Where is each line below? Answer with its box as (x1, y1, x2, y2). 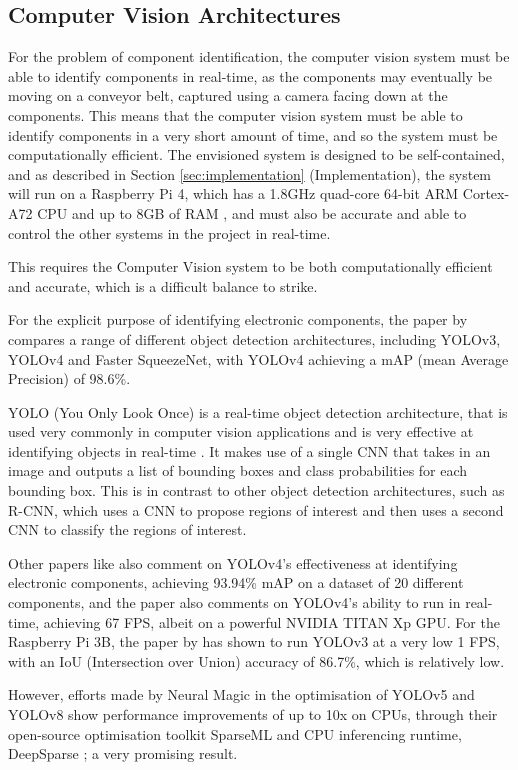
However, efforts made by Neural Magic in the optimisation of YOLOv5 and (8, 684, 475, 705)
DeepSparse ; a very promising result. (8, 743, 238, 764)
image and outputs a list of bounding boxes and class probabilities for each (8, 460, 468, 481)
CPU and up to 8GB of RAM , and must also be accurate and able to (37, 202, 467, 223)
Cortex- (462, 183, 510, 204)
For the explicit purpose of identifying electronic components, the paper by (8, 309, 468, 330)
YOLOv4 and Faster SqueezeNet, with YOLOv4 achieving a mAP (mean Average (8, 348, 509, 369)
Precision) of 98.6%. (8, 368, 131, 389)
